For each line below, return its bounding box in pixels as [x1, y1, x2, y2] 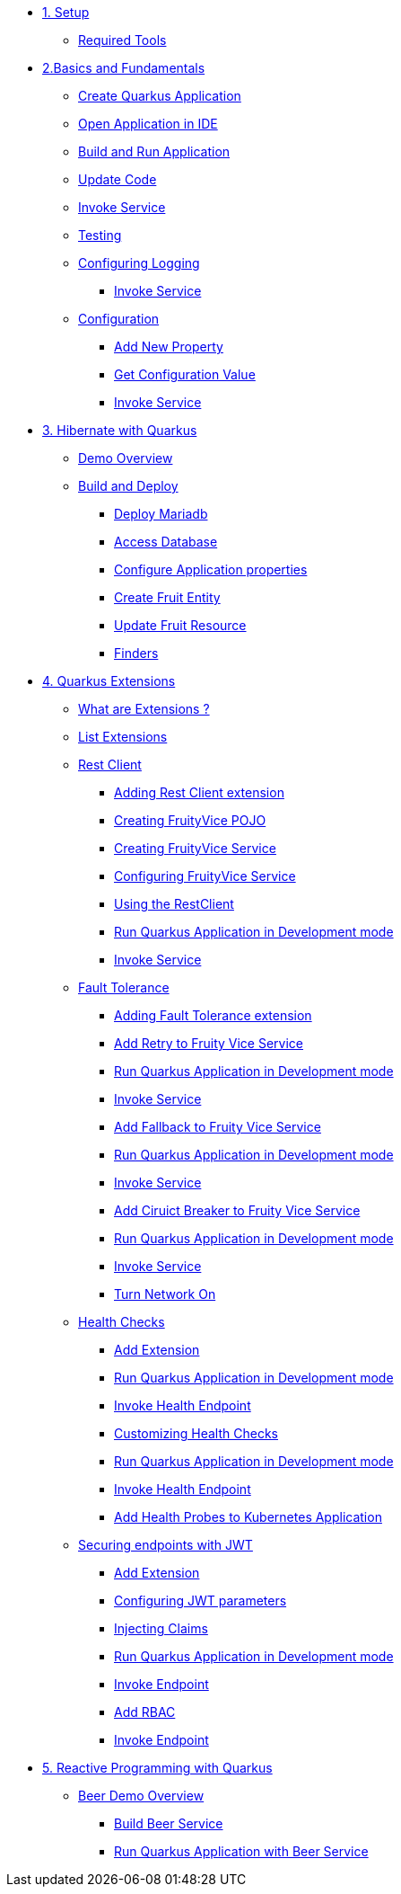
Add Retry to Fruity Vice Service [114, 1036, 304, 1051]
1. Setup [42, 4, 90, 20]
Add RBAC [114, 1704, 176, 1720]
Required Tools [78, 32, 167, 48]
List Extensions [78, 729, 168, 744]
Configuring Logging [78, 255, 200, 271]
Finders [114, 645, 159, 661]
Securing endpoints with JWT [78, 1537, 253, 1552]
